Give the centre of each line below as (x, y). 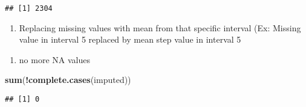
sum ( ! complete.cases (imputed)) (68, 80)
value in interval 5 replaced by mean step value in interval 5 (130, 39)
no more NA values (54, 59)
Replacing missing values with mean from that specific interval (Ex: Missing (160, 27)
